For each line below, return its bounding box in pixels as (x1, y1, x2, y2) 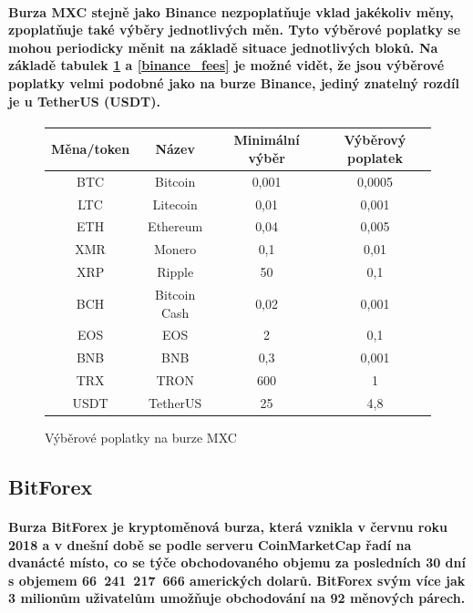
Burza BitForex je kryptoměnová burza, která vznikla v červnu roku (8, 516, 447, 536)
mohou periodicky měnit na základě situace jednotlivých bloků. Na (8, 37, 438, 56)
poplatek (347, 148, 403, 167)
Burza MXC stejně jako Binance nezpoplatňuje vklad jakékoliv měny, (8, 2, 454, 21)
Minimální (233, 130, 300, 149)
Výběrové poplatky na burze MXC (45, 427, 237, 446)
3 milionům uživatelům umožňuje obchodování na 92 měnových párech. (8, 588, 466, 608)
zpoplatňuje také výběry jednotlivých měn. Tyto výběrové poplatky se (8, 20, 461, 39)
